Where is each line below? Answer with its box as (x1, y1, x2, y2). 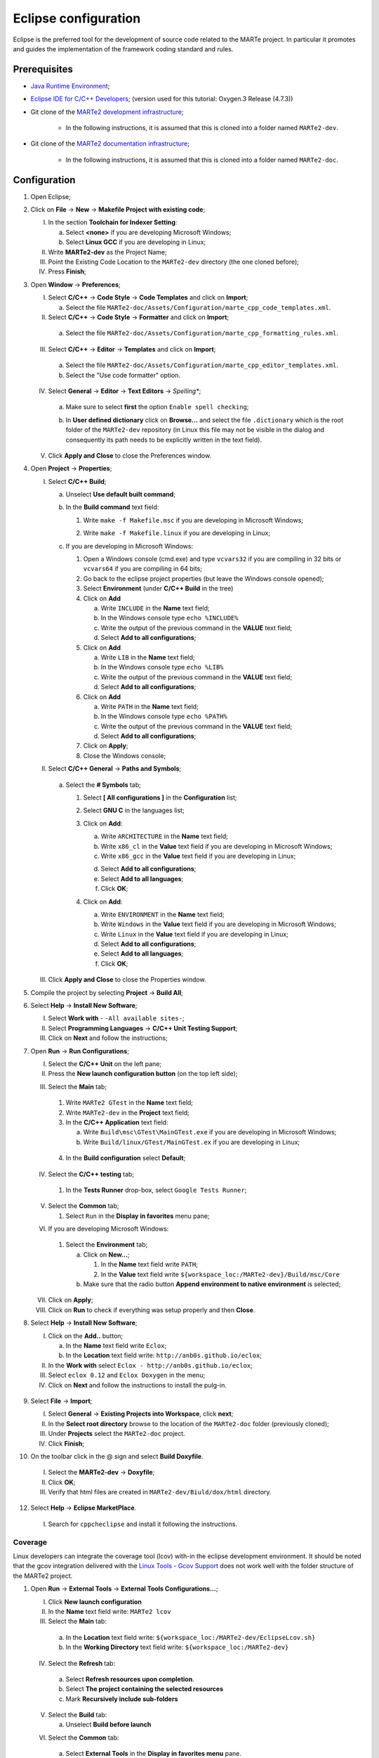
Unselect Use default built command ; (65, 490, 175, 499)
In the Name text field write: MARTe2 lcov (48, 1607, 171, 1615)
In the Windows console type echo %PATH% (100, 712, 227, 721)
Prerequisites (13, 63, 73, 75)
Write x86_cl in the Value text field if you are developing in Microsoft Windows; (100, 842, 333, 850)
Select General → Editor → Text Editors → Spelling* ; (48, 387, 201, 395)
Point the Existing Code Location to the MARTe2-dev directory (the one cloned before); (48, 257, 300, 267)
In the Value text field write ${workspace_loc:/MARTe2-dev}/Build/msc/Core (100, 1270, 340, 1278)
